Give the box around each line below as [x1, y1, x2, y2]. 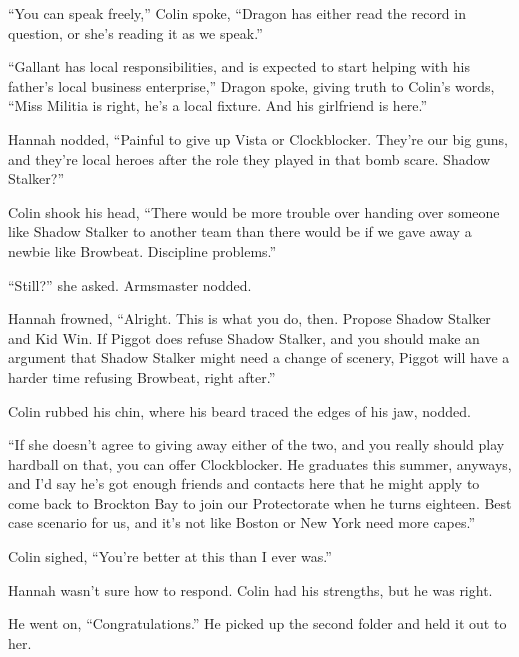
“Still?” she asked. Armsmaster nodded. [8, 274, 252, 295]
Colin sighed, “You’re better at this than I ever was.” [8, 546, 332, 567]
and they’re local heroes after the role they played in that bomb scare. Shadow [8, 148, 491, 169]
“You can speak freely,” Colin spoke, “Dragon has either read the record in [8, 3, 466, 23]
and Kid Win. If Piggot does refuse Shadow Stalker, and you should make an [8, 327, 480, 348]
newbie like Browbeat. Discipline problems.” [8, 240, 277, 261]
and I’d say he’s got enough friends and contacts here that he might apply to [8, 473, 480, 494]
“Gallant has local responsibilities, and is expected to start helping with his [8, 56, 470, 77]
